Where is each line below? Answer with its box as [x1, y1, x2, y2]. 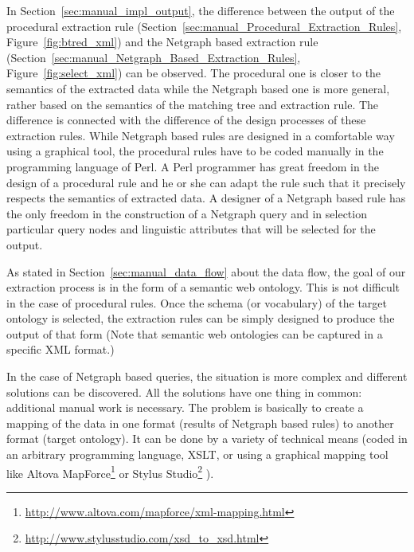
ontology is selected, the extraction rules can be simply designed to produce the [6, 310, 395, 327]
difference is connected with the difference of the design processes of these [6, 112, 366, 128]
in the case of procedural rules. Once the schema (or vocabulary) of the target [6, 294, 388, 311]
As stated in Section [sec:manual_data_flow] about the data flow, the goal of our [6, 263, 406, 280]
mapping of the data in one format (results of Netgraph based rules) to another [6, 414, 394, 431]
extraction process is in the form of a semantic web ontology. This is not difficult [6, 279, 400, 296]
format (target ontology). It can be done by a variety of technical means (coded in [6, 430, 408, 447]
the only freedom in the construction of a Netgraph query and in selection [6, 205, 367, 221]
